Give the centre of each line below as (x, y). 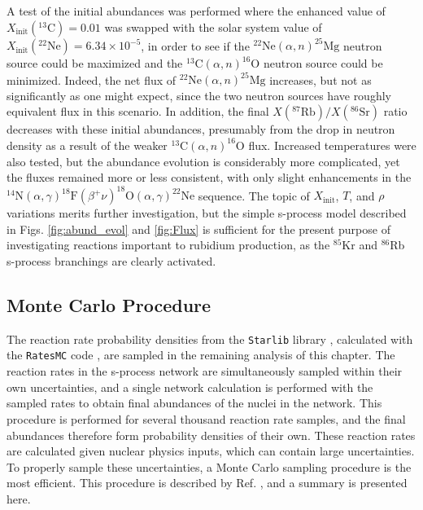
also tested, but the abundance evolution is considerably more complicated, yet (203, 161)
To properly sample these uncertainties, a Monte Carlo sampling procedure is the (209, 466)
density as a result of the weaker (87, 145)
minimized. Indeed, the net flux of (92, 79)
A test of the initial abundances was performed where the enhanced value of (196, 11)
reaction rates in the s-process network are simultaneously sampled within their (205, 371)
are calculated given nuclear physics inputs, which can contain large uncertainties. (211, 451)
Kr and (360, 245)
